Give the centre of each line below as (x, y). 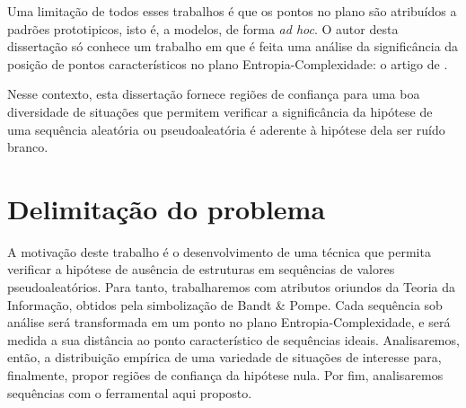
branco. (28, 147)
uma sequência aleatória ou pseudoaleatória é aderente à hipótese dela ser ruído (226, 129)
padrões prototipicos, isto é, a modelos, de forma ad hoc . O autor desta (203, 28)
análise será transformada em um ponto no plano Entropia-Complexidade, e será (229, 322)
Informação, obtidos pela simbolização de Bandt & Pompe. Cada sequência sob (225, 304)
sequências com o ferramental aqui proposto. (130, 392)
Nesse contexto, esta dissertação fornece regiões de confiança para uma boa (214, 94)
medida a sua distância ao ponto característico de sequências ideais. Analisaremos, (233, 339)
